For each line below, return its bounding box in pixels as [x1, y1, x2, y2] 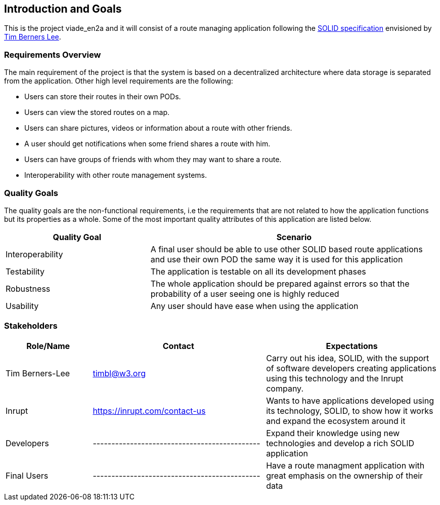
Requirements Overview [4, 49, 101, 60]
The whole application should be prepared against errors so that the [150, 278, 410, 289]
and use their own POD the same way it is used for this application [150, 254, 403, 264]
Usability [6, 300, 39, 311]
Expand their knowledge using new [266, 428, 400, 438]
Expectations [326, 340, 378, 351]
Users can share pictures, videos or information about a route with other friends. [24, 124, 292, 133]
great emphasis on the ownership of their [266, 470, 423, 481]
